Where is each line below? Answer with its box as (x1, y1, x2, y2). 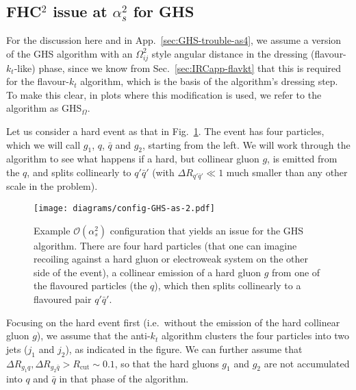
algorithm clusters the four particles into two (161, 328, 350, 343)
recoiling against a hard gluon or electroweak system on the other (34, 252, 308, 266)
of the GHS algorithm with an (6, 46, 133, 60)
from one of (272, 265, 320, 279)
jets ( (6, 341, 28, 356)
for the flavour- (6, 74, 69, 88)
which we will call (6, 137, 81, 151)
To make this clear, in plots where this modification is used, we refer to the (6, 87, 322, 101)
